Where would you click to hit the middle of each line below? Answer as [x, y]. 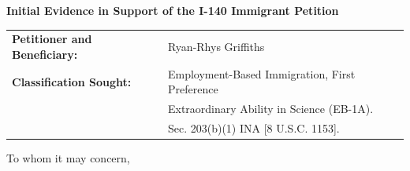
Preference [193, 89]
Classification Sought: [72, 81]
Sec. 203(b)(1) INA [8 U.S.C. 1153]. [253, 128]
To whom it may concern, [68, 158]
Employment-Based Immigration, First [261, 73]
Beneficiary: [45, 54]
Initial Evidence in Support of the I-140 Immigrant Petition [173, 10]
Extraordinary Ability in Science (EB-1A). [270, 109]
